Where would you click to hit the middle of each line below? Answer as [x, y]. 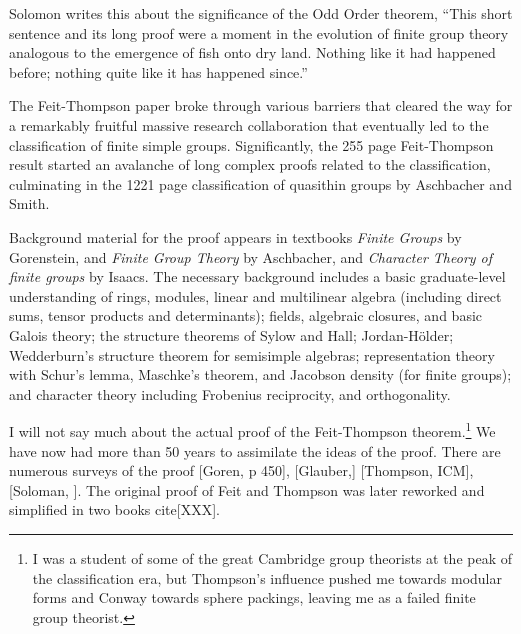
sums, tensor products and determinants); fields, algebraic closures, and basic [246, 315]
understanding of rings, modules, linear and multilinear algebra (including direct [255, 295]
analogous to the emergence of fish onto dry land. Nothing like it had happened [252, 52]
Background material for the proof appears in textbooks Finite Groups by [235, 236]
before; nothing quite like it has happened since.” [158, 71]
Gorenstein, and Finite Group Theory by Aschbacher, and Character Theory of [251, 256]
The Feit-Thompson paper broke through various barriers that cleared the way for [261, 105]
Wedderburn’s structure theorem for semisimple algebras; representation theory [252, 354]
